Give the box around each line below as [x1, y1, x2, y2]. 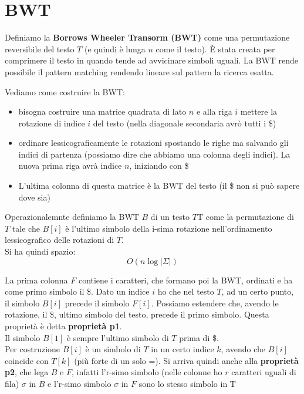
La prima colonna [5, 273, 68, 286]
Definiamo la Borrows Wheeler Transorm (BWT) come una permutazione [5, 31, 290, 44]
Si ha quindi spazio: [5, 245, 76, 258]
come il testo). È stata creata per [156, 42, 275, 55]
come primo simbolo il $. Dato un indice [5, 285, 150, 298]
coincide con [5, 354, 49, 366]
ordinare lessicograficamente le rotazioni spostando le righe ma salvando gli [18, 136, 289, 149]
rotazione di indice [18, 116, 85, 129]
